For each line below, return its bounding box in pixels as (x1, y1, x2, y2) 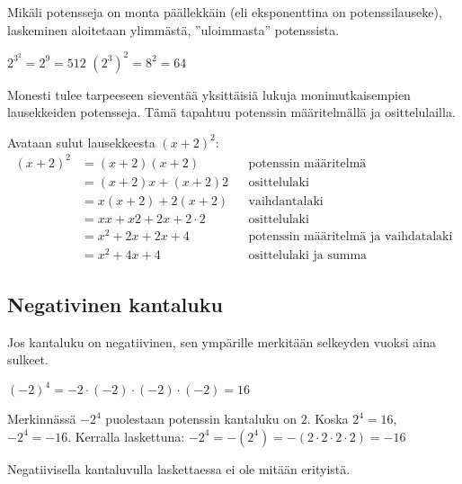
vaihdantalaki (248, 195, 324, 209)
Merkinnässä (7, 409, 76, 428)
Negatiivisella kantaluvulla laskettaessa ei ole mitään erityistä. (7, 459, 351, 478)
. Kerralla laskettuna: (67, 426, 185, 445)
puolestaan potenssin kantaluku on (105, 409, 297, 428)
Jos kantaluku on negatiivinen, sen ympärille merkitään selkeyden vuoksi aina (7, 332, 437, 351)
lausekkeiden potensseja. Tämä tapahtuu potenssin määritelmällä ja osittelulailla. (7, 103, 456, 121)
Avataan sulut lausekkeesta (7, 132, 155, 151)
